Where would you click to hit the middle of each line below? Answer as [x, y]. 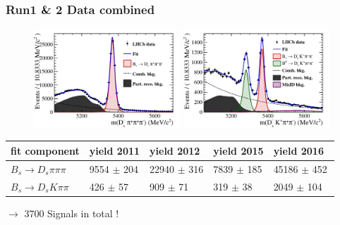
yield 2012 [175, 150]
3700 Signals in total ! [72, 213]
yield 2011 [115, 150]
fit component [45, 150]
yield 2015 [238, 150]
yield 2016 [298, 150]
